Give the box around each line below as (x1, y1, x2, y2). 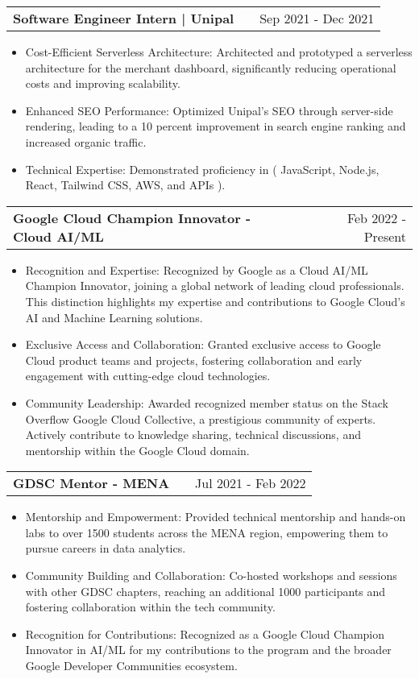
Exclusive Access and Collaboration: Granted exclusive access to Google (25, 336, 381, 353)
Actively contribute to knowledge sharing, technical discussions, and (25, 426, 361, 443)
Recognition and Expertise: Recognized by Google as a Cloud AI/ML (25, 261, 368, 278)
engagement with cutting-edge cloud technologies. (25, 367, 271, 384)
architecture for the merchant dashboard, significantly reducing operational (25, 59, 396, 76)
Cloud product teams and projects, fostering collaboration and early (25, 351, 363, 368)
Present (363, 226, 406, 246)
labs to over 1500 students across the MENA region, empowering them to (25, 524, 388, 540)
